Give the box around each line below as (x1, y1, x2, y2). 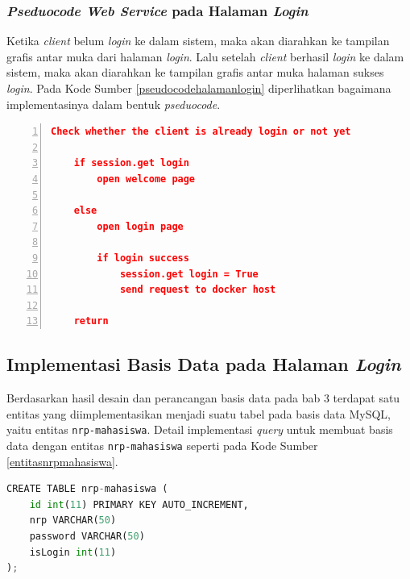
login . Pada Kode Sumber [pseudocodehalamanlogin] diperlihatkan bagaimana (6, 80, 391, 96)
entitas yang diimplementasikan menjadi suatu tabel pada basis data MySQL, (6, 405, 391, 422)
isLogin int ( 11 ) (29, 546, 117, 558)
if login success (97, 252, 189, 264)
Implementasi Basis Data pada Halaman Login (6, 352, 401, 377)
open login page (97, 220, 184, 232)
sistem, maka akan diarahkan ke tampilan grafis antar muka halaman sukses (6, 64, 384, 81)
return (73, 315, 109, 327)
